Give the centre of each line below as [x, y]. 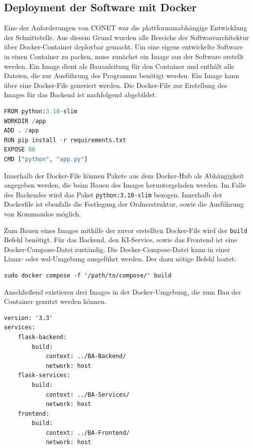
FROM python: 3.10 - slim [41, 111]
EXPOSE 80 [20, 150]
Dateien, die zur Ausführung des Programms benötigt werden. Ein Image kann [122, 75]
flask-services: [44, 375]
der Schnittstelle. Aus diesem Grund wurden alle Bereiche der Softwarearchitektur [126, 37]
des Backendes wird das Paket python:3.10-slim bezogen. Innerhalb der [113, 194]
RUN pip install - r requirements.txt [65, 140]
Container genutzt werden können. [55, 301]
